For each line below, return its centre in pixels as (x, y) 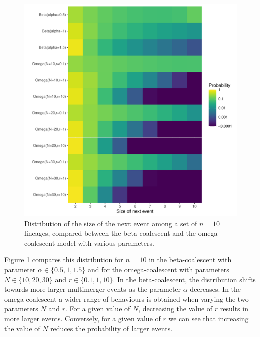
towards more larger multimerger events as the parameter (93, 289)
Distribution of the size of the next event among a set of (111, 223)
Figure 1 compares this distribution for (64, 260)
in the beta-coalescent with (190, 260)
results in (234, 309)
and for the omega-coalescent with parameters (158, 269)
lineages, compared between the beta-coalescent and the (110, 233)
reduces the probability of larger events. (111, 328)
